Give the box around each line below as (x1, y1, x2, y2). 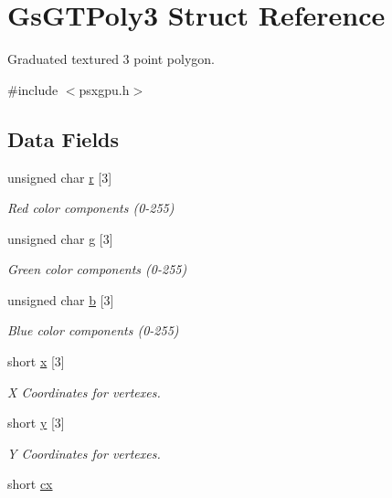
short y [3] (7, 413, 65, 432)
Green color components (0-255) (7, 260, 187, 279)
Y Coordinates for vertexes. (7, 443, 161, 462)
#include (7, 79, 58, 99)
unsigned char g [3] (7, 228, 113, 248)
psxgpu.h (79, 79, 130, 99)
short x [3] (7, 352, 65, 371)
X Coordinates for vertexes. (7, 382, 161, 401)
